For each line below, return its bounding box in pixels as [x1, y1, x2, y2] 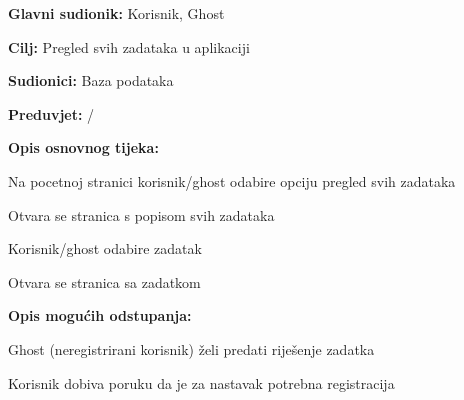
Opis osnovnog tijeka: [8, 137, 159, 158]
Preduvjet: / [8, 103, 95, 124]
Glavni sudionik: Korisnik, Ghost [8, 3, 225, 23]
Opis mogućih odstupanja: [8, 305, 192, 326]
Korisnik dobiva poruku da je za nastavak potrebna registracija [8, 372, 395, 393]
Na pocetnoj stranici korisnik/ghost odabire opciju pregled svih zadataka [8, 170, 456, 191]
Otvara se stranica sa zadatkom [8, 271, 201, 292]
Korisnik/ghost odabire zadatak [8, 238, 202, 259]
